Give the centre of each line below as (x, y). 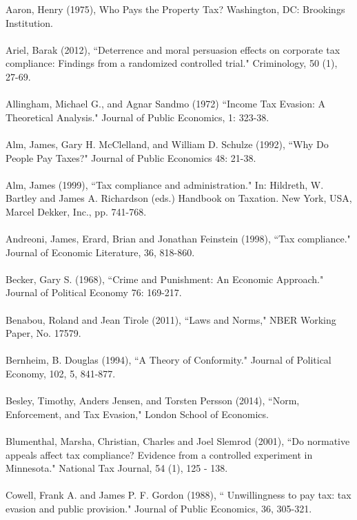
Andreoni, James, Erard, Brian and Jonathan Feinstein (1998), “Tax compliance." (178, 239)
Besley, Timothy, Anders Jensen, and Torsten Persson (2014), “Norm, (153, 401)
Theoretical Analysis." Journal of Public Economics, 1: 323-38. (137, 117)
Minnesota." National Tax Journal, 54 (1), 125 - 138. (117, 468)
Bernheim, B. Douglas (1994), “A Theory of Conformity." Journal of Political (169, 360)
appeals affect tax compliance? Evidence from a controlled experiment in (159, 454)
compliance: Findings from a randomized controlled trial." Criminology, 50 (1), (172, 63)
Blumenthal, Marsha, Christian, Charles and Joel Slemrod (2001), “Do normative (178, 441)
